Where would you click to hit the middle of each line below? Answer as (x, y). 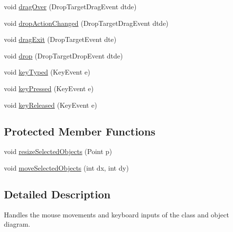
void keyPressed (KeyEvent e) (49, 88)
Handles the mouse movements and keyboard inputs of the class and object (116, 214)
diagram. (17, 224)
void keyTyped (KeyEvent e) (47, 72)
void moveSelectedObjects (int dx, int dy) (66, 167)
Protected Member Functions (80, 131)
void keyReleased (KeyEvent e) (51, 105)
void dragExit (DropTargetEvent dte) (60, 39)
